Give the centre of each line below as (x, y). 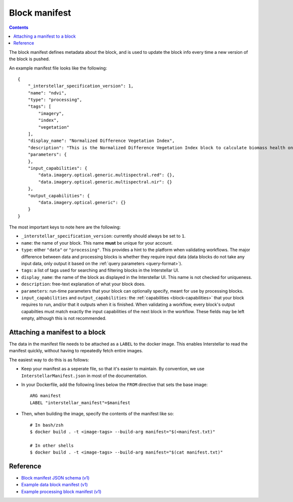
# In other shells (52, 445)
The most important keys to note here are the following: (65, 227)
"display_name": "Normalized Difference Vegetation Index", (101, 141)
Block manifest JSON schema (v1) (55, 478)
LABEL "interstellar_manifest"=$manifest (80, 403)
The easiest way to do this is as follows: (49, 360)
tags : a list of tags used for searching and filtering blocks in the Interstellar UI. (100, 270)
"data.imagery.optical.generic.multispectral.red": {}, (107, 175)
